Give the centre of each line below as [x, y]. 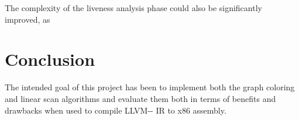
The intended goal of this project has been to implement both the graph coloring [150, 87]
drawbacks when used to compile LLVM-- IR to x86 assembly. [116, 110]
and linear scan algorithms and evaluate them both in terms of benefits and [140, 98]
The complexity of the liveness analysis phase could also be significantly [133, 8]
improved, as [28, 19]
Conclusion [50, 59]
